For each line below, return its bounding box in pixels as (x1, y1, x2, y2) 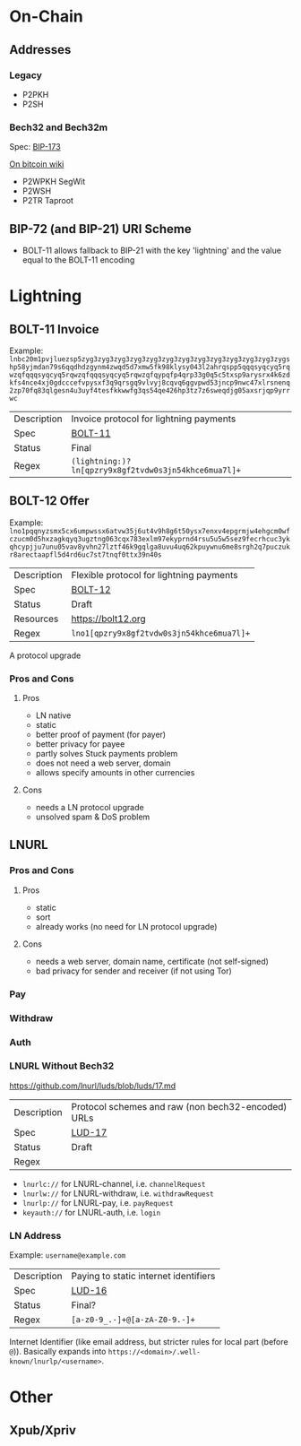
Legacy (9, 69, 43, 82)
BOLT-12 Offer (9, 493, 90, 508)
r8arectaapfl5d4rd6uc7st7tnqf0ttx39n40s (9, 550, 163, 559)
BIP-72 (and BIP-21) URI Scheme (9, 221, 192, 237)
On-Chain (9, 6, 83, 27)
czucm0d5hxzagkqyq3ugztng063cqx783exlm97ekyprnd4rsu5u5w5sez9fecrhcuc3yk (9, 534, 291, 543)
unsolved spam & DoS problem (35, 811, 150, 822)
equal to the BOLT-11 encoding (21, 254, 135, 265)
